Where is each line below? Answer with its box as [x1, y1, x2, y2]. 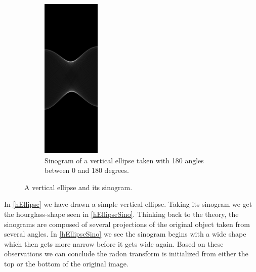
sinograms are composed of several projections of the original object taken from [4, 218, 250, 229]
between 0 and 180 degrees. [45, 165, 129, 175]
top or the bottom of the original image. [4, 258, 129, 268]
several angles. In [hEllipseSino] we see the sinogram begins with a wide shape [4, 229, 246, 239]
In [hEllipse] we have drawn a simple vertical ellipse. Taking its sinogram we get [4, 199, 252, 209]
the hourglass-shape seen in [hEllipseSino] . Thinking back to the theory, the [4, 208, 239, 219]
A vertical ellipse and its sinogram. [24, 182, 133, 192]
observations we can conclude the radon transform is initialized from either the [4, 248, 248, 259]
